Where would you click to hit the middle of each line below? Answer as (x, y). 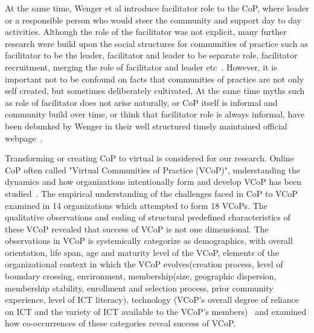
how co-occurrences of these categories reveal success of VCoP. (120, 323)
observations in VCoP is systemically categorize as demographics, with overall (149, 241)
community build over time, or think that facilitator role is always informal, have (155, 114)
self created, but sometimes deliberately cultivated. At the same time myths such (155, 91)
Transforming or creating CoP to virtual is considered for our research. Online (149, 158)
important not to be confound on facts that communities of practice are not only (154, 79)
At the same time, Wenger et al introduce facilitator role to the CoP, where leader (157, 8)
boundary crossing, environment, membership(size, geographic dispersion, (141, 276)
